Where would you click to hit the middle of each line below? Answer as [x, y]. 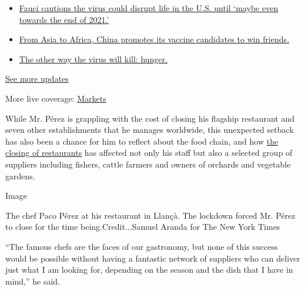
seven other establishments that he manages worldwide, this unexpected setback [150, 130]
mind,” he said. [33, 281]
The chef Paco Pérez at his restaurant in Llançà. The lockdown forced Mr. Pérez [150, 215]
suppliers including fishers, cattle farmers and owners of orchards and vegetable [148, 164]
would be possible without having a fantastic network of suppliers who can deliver [153, 258]
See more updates [37, 78]
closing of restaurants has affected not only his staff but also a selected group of [149, 153]
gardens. [20, 175]
